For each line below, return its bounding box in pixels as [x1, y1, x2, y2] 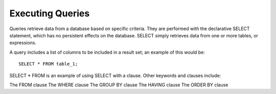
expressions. [9, 40, 37, 46]
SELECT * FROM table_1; [18, 61, 78, 67]
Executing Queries [9, 8, 90, 19]
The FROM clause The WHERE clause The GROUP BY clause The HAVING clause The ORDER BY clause [9, 82, 228, 88]
